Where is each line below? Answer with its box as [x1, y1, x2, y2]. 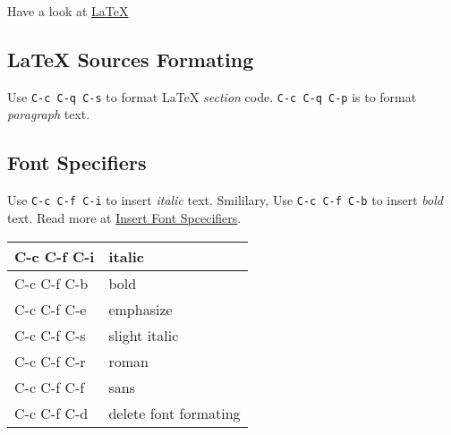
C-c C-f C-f [14, 376, 85, 397]
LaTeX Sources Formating [7, 45, 254, 72]
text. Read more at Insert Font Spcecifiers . [7, 208, 242, 226]
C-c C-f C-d [14, 402, 89, 423]
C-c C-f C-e [14, 298, 87, 320]
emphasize [108, 298, 173, 320]
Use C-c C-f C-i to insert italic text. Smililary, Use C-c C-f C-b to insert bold [7, 191, 443, 209]
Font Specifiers [7, 149, 147, 176]
